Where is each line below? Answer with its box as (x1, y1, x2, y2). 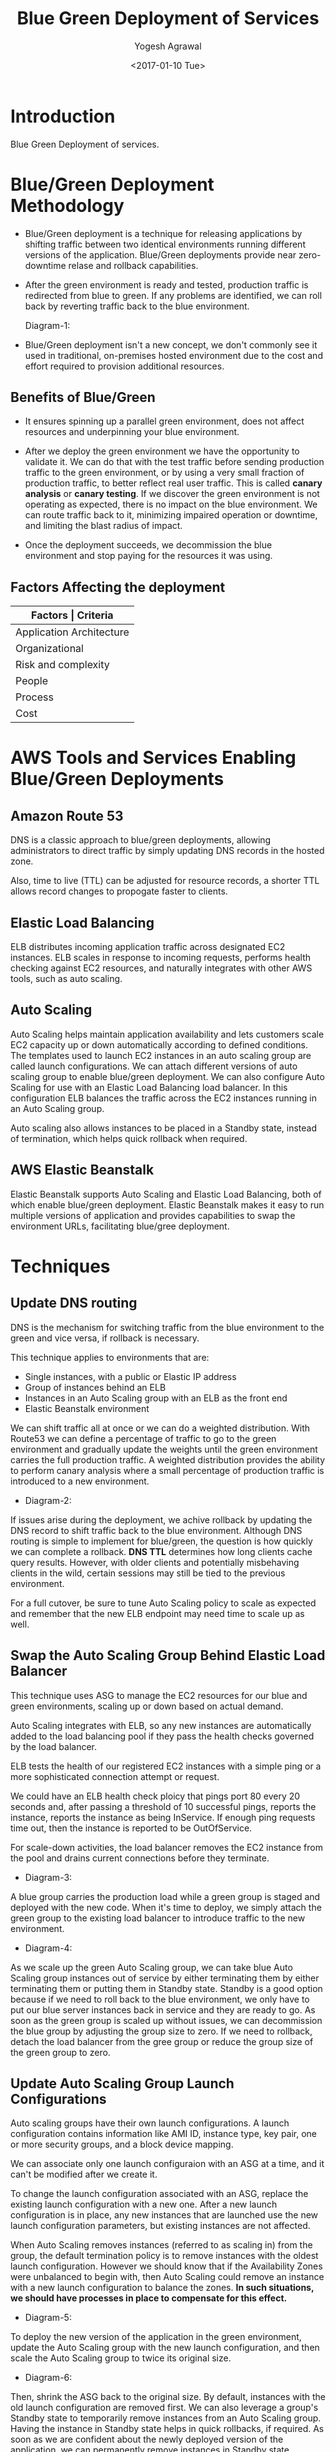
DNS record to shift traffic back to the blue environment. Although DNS (10, 1524, 303, 1536)
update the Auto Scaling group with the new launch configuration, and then (10, 2342, 320, 2354)
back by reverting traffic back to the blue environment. (24, 300, 250, 312)
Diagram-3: (24, 1871, 73, 1883)
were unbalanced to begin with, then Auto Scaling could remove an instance (10, 2271, 325, 2283)
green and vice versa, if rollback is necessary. (10, 1332, 200, 1344)
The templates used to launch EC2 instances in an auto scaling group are (10, 1049, 312, 1061)
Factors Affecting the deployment (10, 578, 226, 596)
